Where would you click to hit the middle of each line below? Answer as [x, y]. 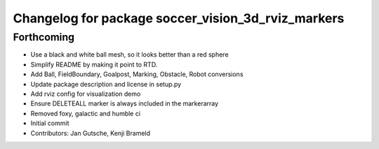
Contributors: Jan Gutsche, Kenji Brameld [91, 133]
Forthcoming [44, 37]
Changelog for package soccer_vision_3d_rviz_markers [179, 18]
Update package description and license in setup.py [106, 84]
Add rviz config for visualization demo [86, 94]
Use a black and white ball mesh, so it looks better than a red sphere [129, 55]
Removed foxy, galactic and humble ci [85, 113]
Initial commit [50, 123]
